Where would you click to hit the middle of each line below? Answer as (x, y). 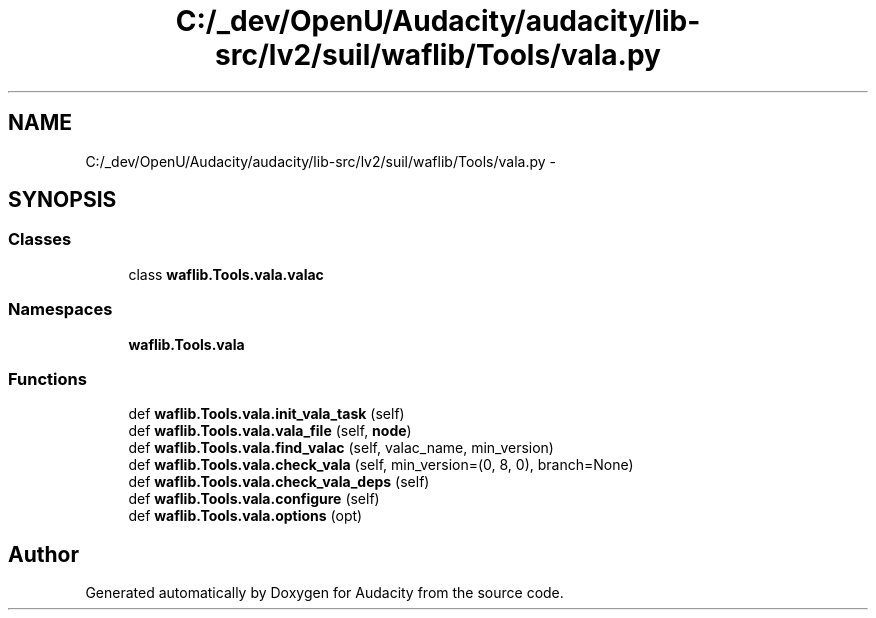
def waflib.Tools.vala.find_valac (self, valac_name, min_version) (341, 448)
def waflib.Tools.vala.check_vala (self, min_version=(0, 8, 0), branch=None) (381, 465)
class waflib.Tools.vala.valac (226, 274)
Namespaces (60, 309)
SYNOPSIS (62, 200)
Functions (47, 378)
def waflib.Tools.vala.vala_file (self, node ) (270, 431)
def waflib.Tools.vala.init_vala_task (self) (266, 414)
